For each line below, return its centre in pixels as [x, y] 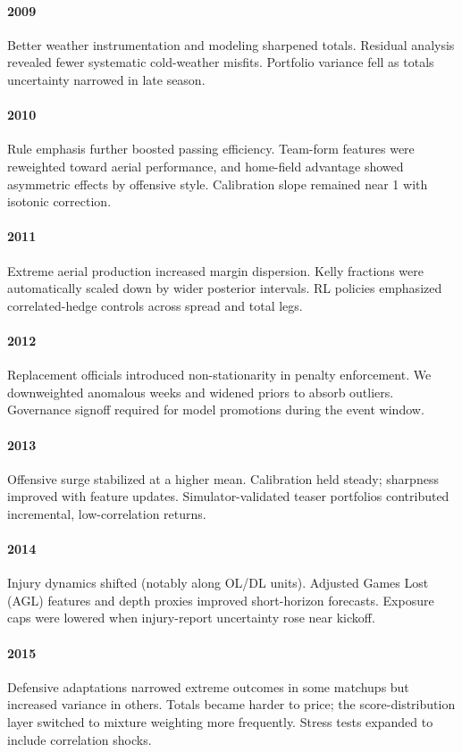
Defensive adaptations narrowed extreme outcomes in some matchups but [208, 686]
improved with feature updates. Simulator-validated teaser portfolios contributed [228, 496]
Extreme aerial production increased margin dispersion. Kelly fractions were [215, 270]
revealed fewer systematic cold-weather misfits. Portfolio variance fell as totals [221, 62]
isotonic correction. [59, 201]
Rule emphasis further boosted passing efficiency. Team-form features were [211, 149]
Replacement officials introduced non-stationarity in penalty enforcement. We [219, 375]
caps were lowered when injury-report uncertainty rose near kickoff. [191, 618]
